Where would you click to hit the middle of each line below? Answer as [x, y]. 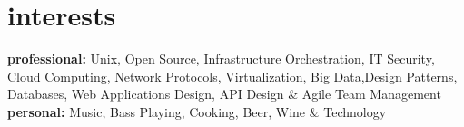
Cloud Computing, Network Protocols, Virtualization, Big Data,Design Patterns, [232, 76]
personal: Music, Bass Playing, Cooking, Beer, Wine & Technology [197, 111]
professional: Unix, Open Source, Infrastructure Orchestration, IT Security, [221, 59]
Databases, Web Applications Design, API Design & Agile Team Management [224, 94]
